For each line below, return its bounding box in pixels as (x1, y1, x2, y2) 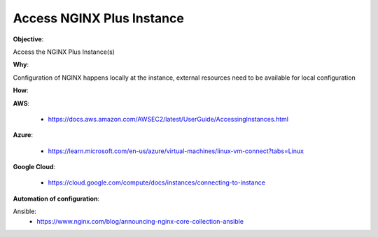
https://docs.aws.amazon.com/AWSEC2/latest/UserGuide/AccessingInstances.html (48, 115, 288, 123)
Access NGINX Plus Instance (13, 10, 185, 26)
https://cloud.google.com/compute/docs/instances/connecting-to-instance (48, 178, 266, 187)
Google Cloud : (13, 163, 56, 171)
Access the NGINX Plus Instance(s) (13, 48, 115, 56)
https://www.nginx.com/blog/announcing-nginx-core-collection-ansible (36, 217, 244, 225)
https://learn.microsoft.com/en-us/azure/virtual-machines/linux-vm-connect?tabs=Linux (48, 147, 304, 155)
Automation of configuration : (13, 194, 100, 203)
